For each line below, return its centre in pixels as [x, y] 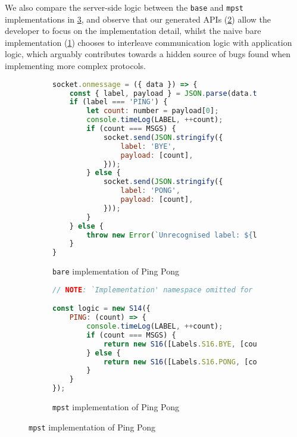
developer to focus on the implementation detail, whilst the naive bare [133, 31]
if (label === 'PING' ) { [118, 102]
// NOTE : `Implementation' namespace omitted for [153, 290]
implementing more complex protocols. [75, 66]
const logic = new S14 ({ [101, 309]
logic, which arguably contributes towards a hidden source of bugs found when [148, 54]
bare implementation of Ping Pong [116, 271]
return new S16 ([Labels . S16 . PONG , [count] [189, 362]
